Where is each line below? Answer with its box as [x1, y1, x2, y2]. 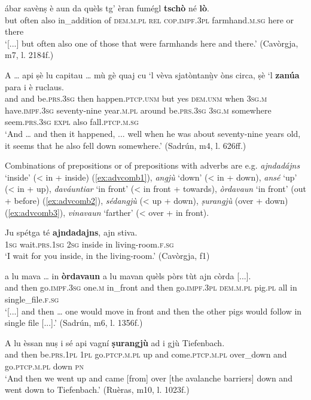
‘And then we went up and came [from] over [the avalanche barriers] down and [5, 371, 292, 384]
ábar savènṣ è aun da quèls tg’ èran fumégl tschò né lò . [5, 2, 209, 14]
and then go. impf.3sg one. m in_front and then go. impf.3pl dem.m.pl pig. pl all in [5, 281, 297, 294]
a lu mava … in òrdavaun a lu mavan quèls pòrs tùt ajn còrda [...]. [5, 269, 251, 282]
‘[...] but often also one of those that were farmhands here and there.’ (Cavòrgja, [5, 36, 298, 49]
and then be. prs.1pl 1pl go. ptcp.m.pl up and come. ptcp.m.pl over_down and [5, 348, 287, 361]
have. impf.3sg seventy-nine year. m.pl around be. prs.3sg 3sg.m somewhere [5, 103, 272, 116]
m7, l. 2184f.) [5, 48, 54, 61]
